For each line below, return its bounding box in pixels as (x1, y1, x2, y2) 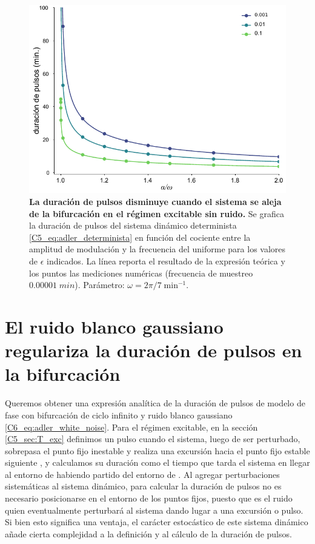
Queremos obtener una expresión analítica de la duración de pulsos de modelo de (5, 397, 305, 409)
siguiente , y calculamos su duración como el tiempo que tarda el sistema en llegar (5, 456, 310, 469)
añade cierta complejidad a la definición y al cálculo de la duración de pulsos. (5, 527, 292, 540)
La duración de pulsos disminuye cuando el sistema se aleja (29, 195, 282, 208)
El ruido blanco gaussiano (5, 314, 224, 338)
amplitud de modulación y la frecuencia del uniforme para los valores (29, 243, 286, 255)
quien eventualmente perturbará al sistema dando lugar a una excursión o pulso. (5, 503, 303, 516)
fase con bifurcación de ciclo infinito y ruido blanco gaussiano (5, 408, 233, 421)
